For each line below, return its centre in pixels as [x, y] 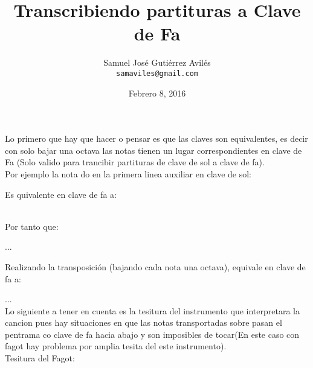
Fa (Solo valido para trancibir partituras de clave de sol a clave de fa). [135, 162]
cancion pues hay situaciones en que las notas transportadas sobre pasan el [144, 322]
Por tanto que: [32, 226]
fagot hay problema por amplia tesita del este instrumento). [116, 346]
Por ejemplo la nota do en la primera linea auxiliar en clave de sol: [128, 173]
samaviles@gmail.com [157, 73]
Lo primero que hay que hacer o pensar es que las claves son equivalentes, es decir [156, 138]
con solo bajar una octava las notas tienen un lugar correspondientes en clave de [153, 150]
